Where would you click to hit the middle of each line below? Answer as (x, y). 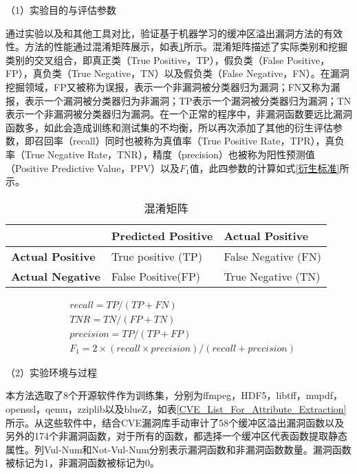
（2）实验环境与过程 (51, 372)
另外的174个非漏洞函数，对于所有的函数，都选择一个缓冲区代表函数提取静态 (176, 436)
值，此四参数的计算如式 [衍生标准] (264, 168)
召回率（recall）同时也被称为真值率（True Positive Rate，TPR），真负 (189, 141)
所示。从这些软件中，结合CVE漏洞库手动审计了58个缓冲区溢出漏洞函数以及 (175, 422)
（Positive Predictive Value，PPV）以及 (93, 168)
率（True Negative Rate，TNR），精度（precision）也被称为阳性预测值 (160, 154)
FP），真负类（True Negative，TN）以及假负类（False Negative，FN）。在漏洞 (177, 73)
